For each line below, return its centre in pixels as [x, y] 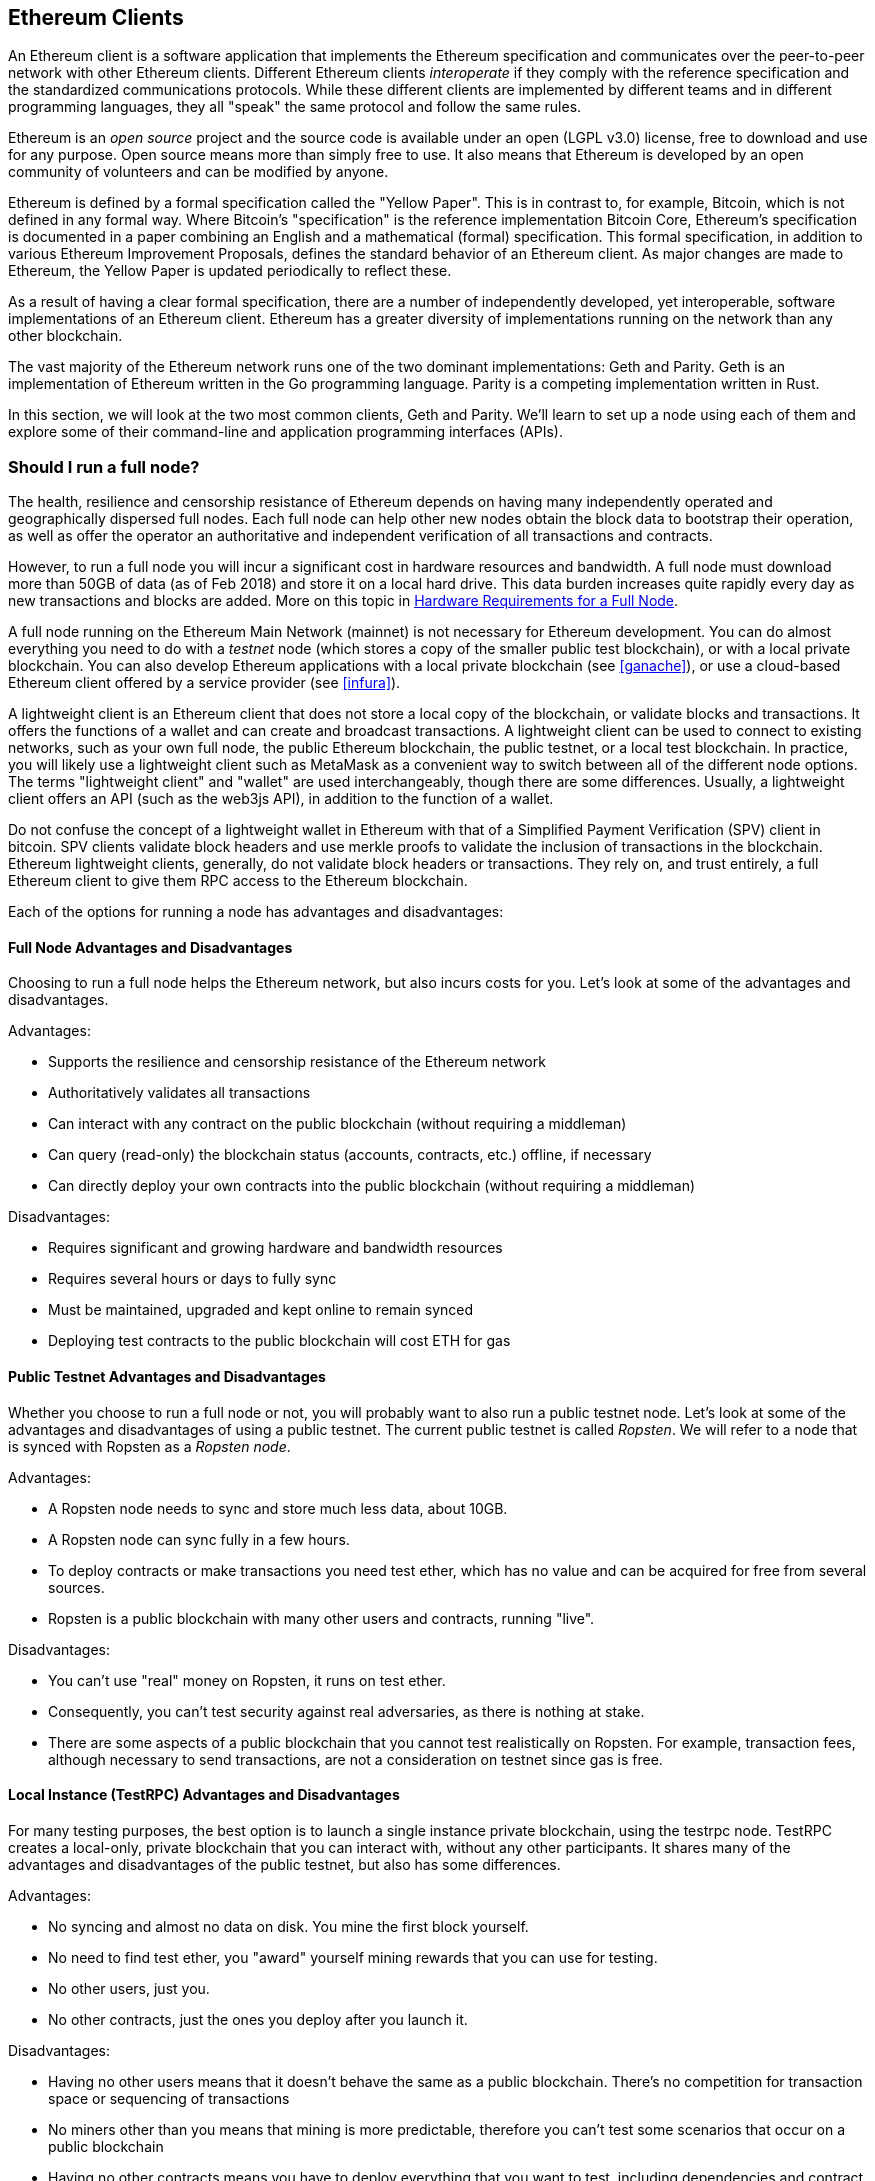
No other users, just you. [129, 1988]
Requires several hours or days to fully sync [192, 1279]
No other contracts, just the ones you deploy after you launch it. [258, 2019]
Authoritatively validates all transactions [179, 1093]
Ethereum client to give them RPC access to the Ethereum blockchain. [238, 881]
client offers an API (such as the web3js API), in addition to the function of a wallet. [281, 799]
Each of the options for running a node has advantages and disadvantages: [256, 912]
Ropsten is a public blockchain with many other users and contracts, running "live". [321, 1618]
